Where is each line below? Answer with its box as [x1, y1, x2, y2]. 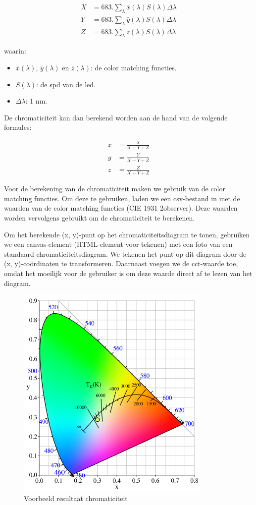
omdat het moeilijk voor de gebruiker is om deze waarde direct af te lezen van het [4, 268, 253, 278]
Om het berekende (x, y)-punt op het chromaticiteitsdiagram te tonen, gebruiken [4, 229, 250, 239]
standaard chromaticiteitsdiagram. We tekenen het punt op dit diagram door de [4, 248, 247, 259]
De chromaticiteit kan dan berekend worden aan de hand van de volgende [4, 112, 228, 122]
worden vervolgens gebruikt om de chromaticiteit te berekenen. [4, 212, 195, 223]
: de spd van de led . [36, 79, 96, 89]
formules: [4, 122, 32, 132]
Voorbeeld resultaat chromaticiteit [24, 493, 128, 503]
